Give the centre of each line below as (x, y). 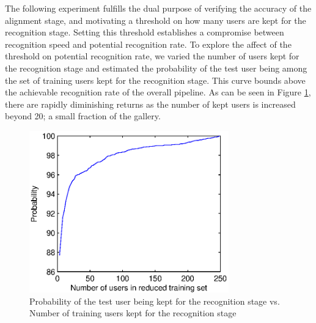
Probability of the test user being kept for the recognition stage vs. (155, 301)
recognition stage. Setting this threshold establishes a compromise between (145, 32)
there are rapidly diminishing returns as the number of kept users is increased (150, 104)
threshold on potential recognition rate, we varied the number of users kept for (152, 56)
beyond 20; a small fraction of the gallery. (83, 116)
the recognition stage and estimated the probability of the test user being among (156, 68)
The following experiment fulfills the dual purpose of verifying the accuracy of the (158, 8)
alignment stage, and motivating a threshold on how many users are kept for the (156, 20)
